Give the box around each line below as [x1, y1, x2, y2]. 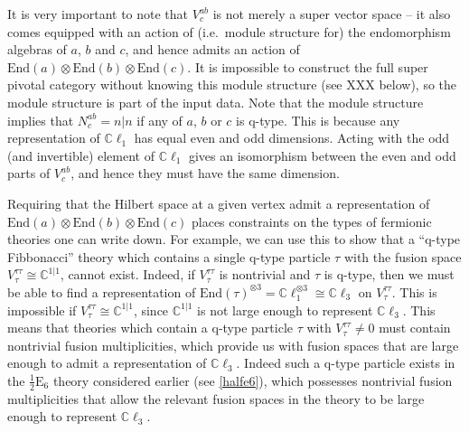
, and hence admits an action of [125, 40, 300, 59]
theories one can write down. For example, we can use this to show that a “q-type [7, 230, 461, 249]
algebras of [7, 40, 67, 59]
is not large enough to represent [197, 300, 373, 319]
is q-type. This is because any [236, 110, 400, 129]
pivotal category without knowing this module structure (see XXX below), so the [7, 75, 457, 94]
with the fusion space [343, 247, 462, 266]
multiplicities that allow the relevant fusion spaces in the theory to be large [7, 389, 425, 408]
